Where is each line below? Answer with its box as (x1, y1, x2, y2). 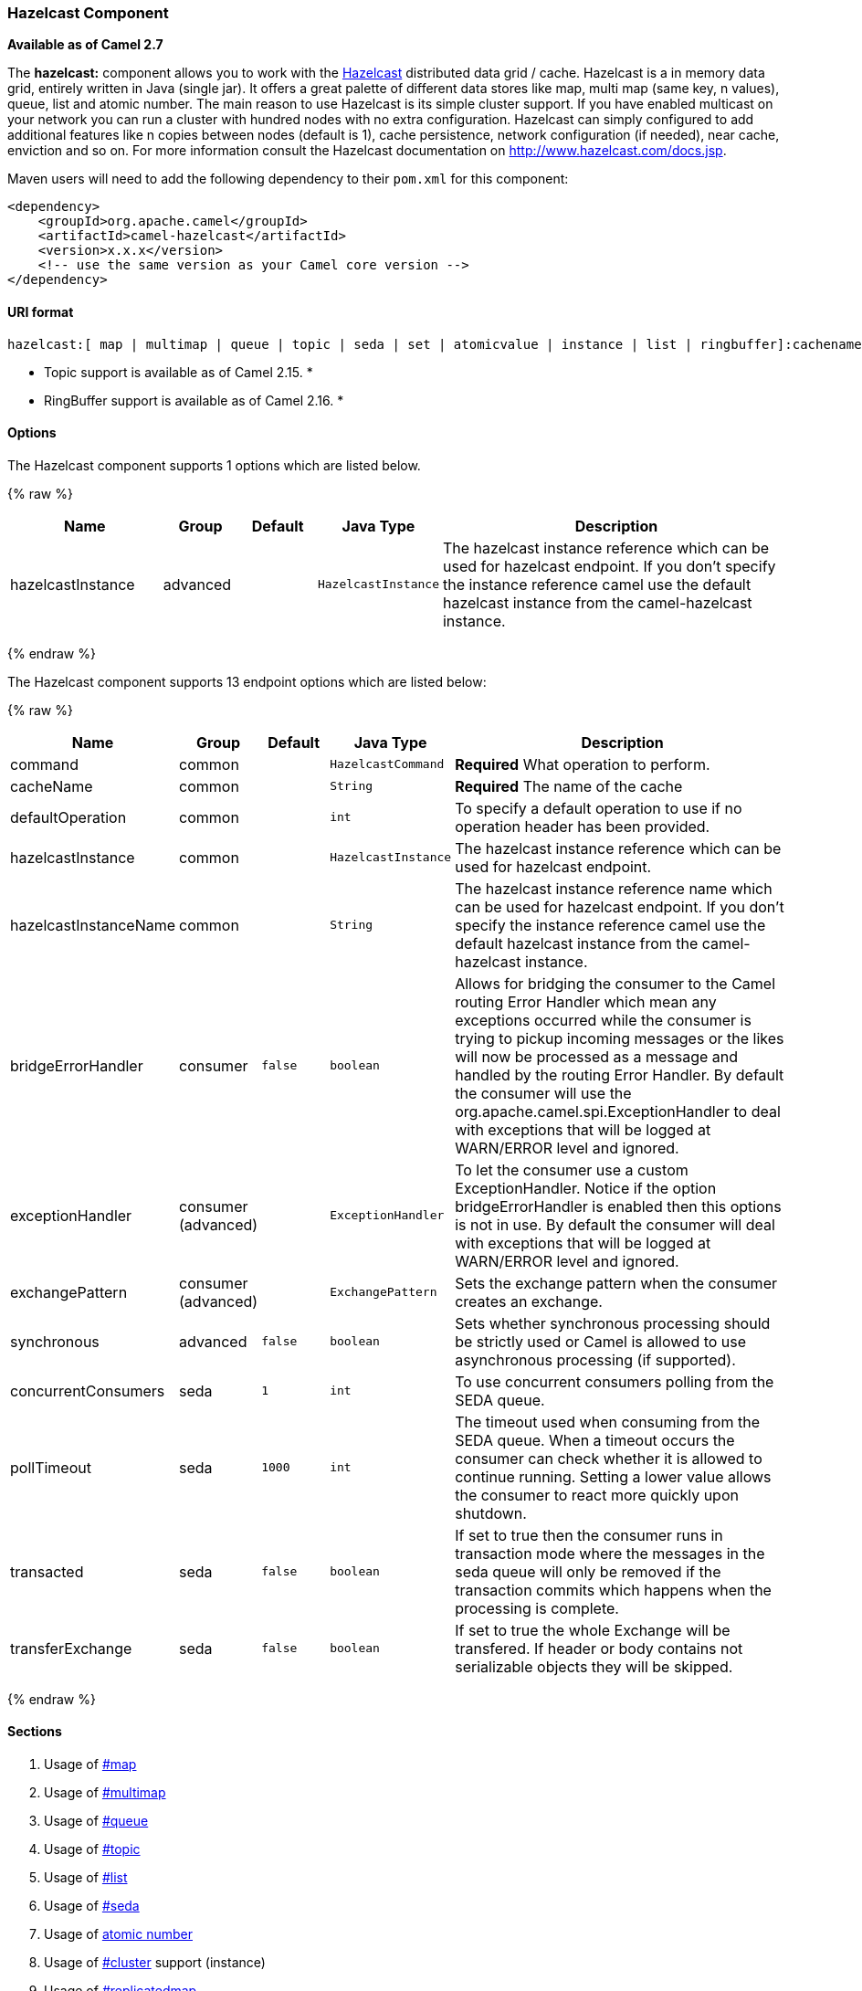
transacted (10, 1562, 84, 1581)
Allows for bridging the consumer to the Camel (455, 974, 776, 993)
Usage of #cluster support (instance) (44, 1954, 266, 1971)
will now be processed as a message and (455, 1047, 739, 1066)
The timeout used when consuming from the (455, 1412, 760, 1431)
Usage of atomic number (44, 1926, 193, 1943)
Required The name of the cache (455, 776, 683, 795)
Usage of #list (44, 1870, 128, 1886)
